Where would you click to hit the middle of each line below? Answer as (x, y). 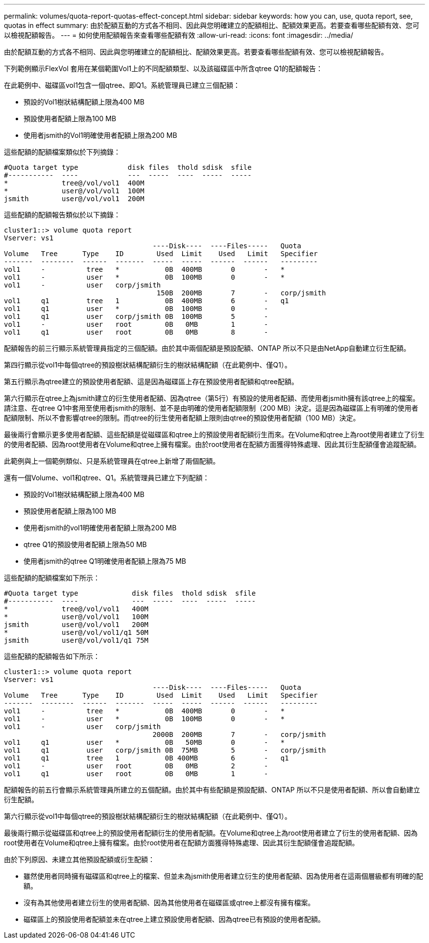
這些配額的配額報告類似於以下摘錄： (62, 215)
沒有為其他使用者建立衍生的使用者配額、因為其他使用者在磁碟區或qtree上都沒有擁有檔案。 (169, 903)
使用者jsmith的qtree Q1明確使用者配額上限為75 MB (105, 561)
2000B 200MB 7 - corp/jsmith (239, 734)
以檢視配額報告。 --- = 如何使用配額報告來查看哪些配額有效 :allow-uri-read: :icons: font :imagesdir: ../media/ (179, 35)
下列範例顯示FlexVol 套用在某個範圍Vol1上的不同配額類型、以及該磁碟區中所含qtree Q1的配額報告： (164, 68)
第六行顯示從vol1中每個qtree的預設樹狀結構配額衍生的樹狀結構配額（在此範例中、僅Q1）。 (148, 816)
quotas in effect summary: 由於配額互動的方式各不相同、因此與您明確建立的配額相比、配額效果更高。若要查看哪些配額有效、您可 (212, 25)
